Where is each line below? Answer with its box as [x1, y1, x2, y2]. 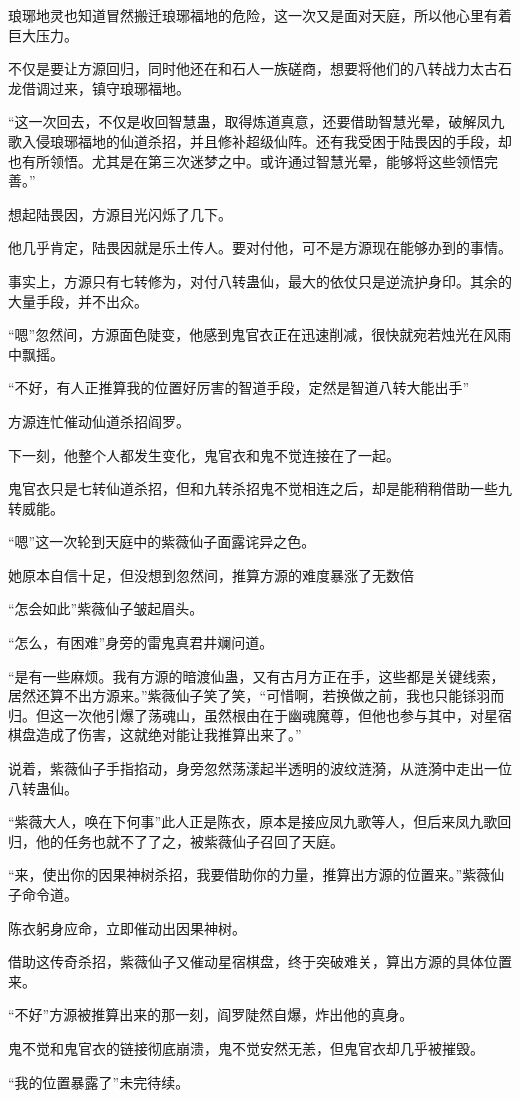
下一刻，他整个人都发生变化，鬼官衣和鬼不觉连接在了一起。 [8, 444, 400, 465]
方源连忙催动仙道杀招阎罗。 [8, 410, 190, 431]
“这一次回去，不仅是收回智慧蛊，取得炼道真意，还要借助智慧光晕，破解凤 [8, 111, 491, 132]
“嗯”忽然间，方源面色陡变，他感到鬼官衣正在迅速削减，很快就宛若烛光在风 [8, 324, 498, 345]
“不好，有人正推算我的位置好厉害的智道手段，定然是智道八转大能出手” [8, 377, 470, 398]
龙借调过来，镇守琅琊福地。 [8, 77, 190, 98]
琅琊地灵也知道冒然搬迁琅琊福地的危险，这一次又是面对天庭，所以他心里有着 [8, 5, 512, 25]
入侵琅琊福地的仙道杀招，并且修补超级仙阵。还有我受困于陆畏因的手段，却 [21, 130, 512, 151]
